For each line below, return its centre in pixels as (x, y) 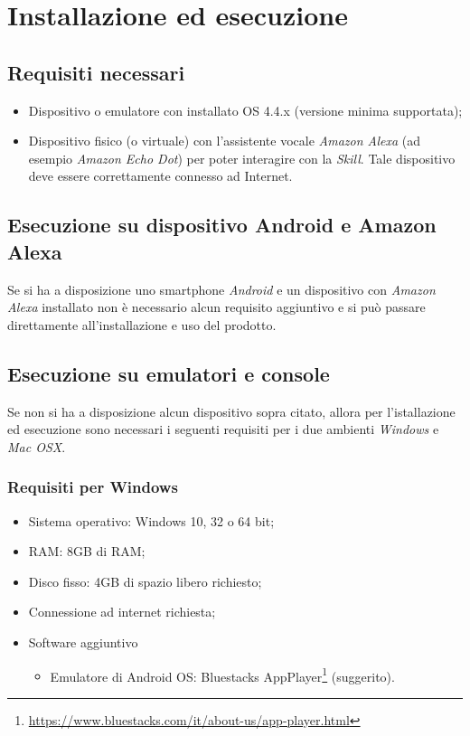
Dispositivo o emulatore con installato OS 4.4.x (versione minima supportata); (245, 110)
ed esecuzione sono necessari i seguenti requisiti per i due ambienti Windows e (223, 429)
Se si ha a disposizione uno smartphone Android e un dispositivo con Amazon (221, 289)
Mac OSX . (37, 446)
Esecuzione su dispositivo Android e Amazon (222, 225)
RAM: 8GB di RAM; (87, 551)
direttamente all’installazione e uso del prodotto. (142, 324)
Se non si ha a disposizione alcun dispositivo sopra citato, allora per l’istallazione (231, 411)
